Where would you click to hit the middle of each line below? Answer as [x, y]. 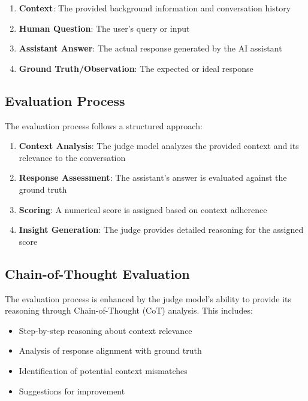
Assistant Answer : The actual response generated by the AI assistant [150, 48]
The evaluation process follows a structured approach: [104, 125]
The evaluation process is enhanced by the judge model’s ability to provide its [148, 298]
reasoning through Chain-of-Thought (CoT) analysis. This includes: [129, 310]
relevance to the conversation [72, 157]
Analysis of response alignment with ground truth [110, 350]
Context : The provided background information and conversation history [155, 8]
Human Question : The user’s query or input [104, 28]
